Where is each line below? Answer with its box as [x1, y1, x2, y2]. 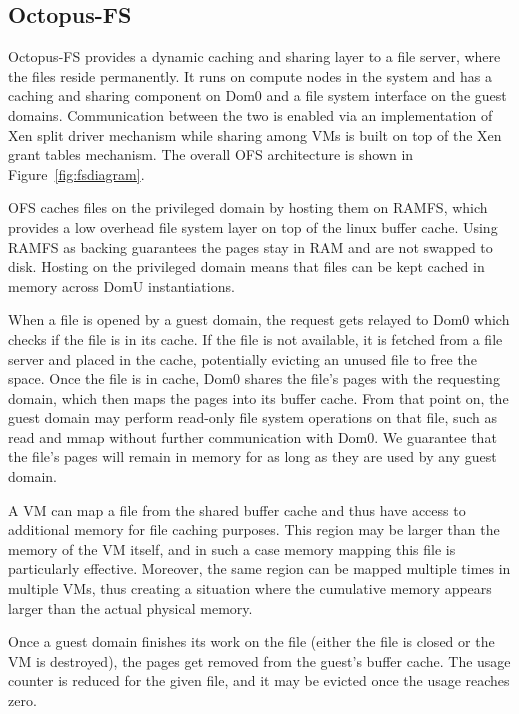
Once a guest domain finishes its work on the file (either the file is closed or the [8, 631, 495, 652]
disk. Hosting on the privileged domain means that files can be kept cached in [8, 256, 485, 277]
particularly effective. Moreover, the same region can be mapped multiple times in [8, 558, 511, 579]
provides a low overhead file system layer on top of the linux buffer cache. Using [8, 216, 498, 237]
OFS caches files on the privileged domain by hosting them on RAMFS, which [8, 197, 488, 218]
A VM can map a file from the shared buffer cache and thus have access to [8, 499, 466, 520]
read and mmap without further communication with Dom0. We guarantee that [8, 426, 497, 447]
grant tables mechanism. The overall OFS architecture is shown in [8, 144, 414, 165]
